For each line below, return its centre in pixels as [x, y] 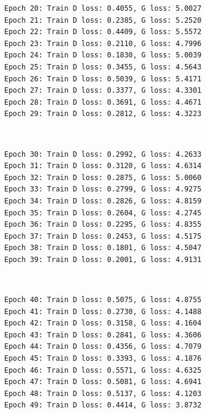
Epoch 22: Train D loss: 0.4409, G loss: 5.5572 [103, 32]
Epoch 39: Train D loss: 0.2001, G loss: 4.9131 [103, 259]
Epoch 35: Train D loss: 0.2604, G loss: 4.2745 [103, 213]
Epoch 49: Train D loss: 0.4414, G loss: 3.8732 [103, 405]
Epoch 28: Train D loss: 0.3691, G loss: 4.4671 [103, 102]
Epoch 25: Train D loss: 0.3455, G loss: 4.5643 [103, 67]
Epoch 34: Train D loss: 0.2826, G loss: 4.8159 [103, 201]
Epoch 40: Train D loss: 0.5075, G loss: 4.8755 [103, 300]
